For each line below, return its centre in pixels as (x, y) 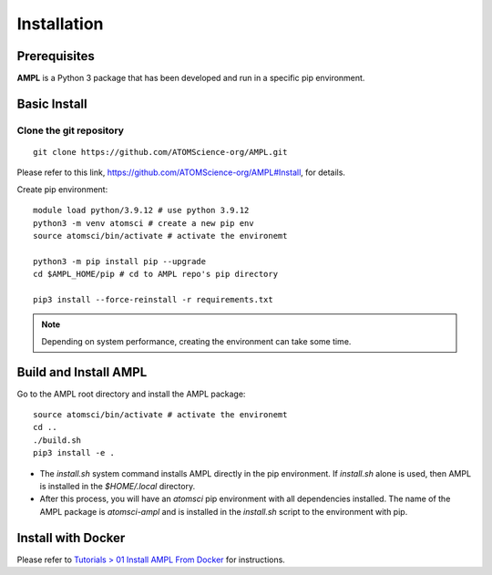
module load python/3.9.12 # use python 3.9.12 (141, 210)
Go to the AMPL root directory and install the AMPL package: (131, 394)
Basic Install (52, 103)
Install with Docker (71, 538)
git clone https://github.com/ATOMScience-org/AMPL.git (160, 152)
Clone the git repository (71, 130)
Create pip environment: (62, 189)
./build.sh (57, 440)
